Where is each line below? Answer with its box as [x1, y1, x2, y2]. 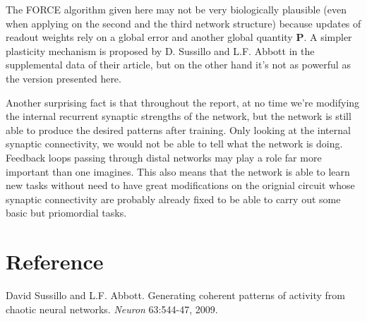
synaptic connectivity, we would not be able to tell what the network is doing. [6, 136, 343, 151]
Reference [6, 247, 104, 276]
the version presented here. [6, 71, 121, 85]
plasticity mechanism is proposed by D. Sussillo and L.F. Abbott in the [6, 43, 315, 58]
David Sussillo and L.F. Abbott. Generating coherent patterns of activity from [6, 288, 346, 303]
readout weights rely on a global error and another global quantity [6, 30, 293, 44]
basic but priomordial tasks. [6, 205, 127, 220]
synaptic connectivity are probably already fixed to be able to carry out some [6, 191, 341, 206]
